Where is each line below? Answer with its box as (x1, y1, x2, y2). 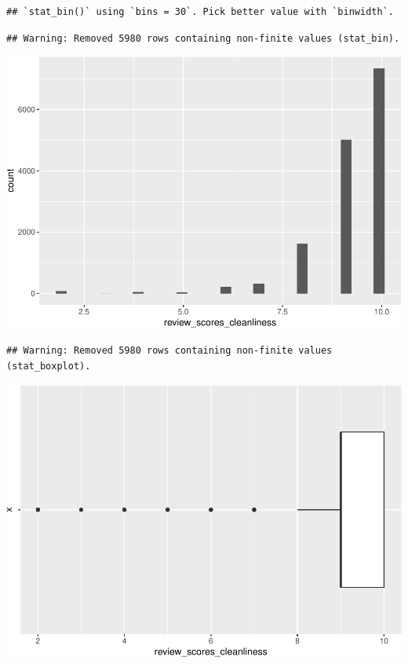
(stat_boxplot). (6, 361, 91, 372)
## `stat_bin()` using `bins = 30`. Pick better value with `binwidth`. (6, 6, 394, 17)
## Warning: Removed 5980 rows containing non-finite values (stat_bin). (6, 32, 400, 44)
